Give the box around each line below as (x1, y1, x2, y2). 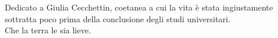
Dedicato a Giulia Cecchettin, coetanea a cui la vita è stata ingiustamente (5, 1, 273, 13)
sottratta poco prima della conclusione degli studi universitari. (5, 12, 231, 25)
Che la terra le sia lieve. (5, 24, 91, 36)
